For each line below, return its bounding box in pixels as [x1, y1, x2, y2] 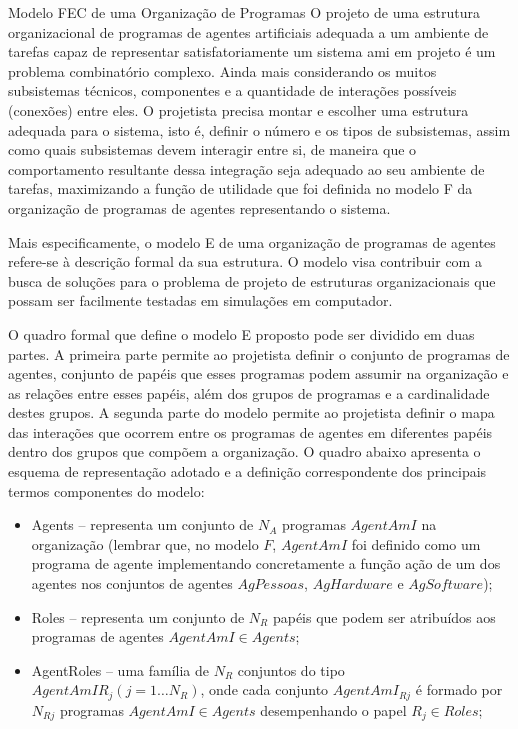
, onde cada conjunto [200, 679, 329, 700]
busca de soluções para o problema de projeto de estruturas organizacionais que [8, 270, 496, 291]
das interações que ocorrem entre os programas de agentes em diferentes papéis [8, 421, 493, 442]
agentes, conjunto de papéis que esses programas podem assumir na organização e [8, 363, 509, 384]
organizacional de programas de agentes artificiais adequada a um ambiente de [8, 21, 489, 42]
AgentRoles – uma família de [31, 659, 209, 680]
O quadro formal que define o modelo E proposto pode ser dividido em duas [8, 323, 475, 344]
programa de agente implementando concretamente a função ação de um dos [31, 553, 501, 574]
